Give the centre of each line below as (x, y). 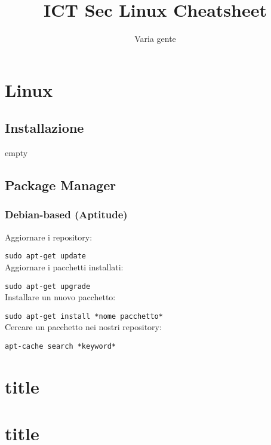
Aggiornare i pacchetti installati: (64, 266)
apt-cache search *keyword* (61, 347)
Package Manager (61, 185)
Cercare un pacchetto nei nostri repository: (83, 327)
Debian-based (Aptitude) (66, 214)
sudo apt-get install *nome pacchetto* (84, 316)
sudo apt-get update (46, 256)
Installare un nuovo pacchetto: (60, 297)
